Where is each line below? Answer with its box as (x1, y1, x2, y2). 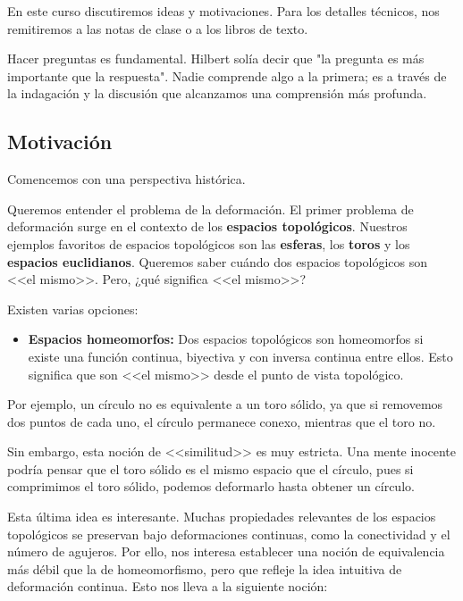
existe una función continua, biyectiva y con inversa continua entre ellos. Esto (28, 346, 453, 365)
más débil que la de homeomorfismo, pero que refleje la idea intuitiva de (7, 559, 402, 578)
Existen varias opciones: (7, 299, 139, 318)
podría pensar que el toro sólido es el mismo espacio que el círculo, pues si (7, 459, 414, 478)
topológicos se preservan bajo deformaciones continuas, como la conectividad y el (7, 524, 450, 543)
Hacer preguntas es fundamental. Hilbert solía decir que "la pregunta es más (7, 49, 425, 68)
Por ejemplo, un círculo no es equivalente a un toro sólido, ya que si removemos (7, 395, 443, 413)
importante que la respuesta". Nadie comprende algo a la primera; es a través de (7, 66, 447, 85)
